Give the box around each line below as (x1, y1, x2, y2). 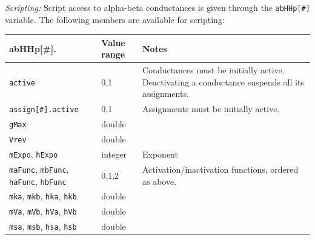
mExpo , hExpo (9, 147, 58, 160)
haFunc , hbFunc (9, 175, 67, 187)
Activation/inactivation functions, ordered (142, 162, 299, 175)
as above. (142, 175, 177, 187)
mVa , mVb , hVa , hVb (9, 205, 77, 218)
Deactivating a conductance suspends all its (142, 75, 304, 88)
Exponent (142, 147, 178, 160)
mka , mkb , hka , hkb (9, 190, 77, 202)
